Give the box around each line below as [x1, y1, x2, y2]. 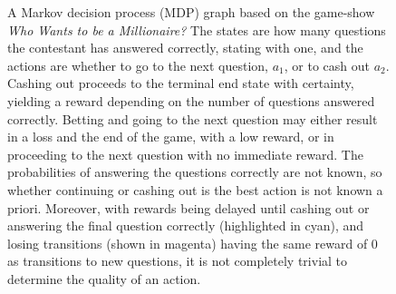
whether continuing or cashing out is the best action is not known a [7, 180, 383, 199]
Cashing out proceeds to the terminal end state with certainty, [7, 73, 354, 93]
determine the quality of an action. [7, 269, 201, 288]
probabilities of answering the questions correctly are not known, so [7, 162, 382, 181]
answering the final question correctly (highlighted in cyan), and [7, 216, 364, 235]
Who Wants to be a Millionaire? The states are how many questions [7, 20, 386, 39]
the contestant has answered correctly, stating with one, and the [7, 38, 363, 57]
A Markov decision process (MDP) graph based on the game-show [7, 3, 375, 21]
